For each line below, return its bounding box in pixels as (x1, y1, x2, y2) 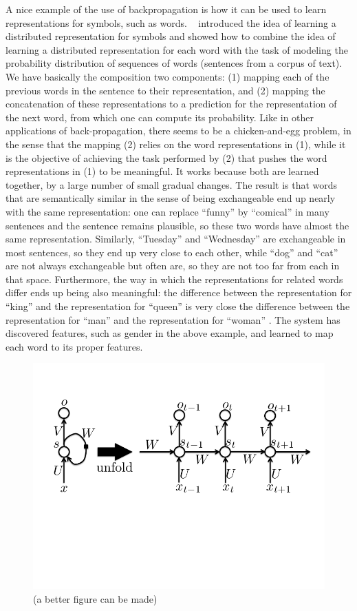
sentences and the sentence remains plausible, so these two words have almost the (6, 218, 349, 232)
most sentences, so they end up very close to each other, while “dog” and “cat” (6, 245, 338, 259)
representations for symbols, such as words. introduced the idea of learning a (6, 15, 336, 30)
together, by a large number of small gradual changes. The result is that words (6, 177, 338, 191)
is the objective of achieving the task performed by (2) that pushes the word (6, 150, 327, 165)
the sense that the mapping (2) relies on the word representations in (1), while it (6, 136, 346, 151)
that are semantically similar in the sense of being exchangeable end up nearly (6, 191, 336, 205)
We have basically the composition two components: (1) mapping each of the (6, 69, 329, 83)
